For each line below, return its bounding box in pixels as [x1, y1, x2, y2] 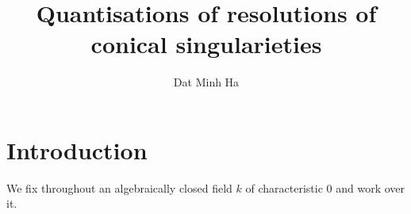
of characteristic [245, 179, 323, 196]
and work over [336, 179, 405, 196]
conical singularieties [90, 28, 322, 60]
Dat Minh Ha [173, 74, 240, 90]
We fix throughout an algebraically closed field [6, 179, 232, 196]
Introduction [6, 133, 148, 166]
